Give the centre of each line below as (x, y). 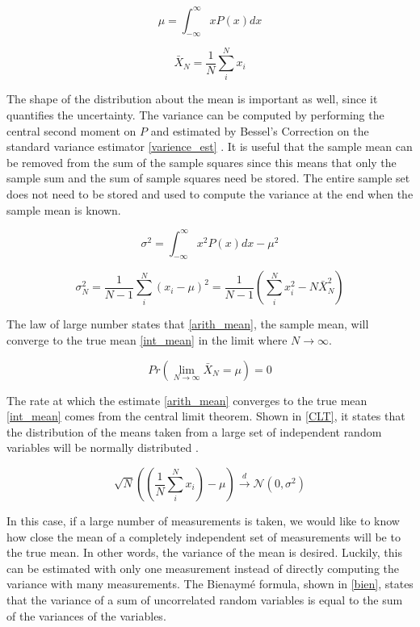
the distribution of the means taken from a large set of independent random (194, 431)
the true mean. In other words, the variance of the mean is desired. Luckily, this (204, 552)
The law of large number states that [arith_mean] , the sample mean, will (188, 324)
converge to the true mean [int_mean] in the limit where (147, 340)
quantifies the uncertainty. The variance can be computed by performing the (195, 115)
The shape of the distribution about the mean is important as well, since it (192, 99)
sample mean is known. (64, 209)
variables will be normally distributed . (103, 447)
